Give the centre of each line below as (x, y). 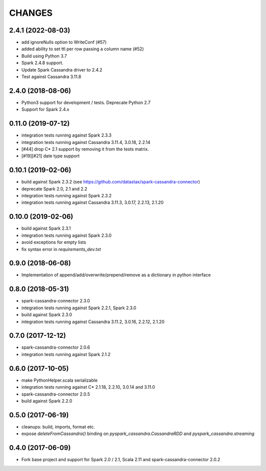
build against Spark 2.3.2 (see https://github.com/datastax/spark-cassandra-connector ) (111, 182)
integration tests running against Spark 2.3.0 (66, 235)
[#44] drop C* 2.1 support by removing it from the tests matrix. (85, 149)
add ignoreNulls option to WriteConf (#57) (64, 42)
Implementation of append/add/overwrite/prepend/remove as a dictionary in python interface (116, 275)
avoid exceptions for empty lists (54, 242)
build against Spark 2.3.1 (46, 228)
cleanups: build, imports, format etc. (58, 427)
